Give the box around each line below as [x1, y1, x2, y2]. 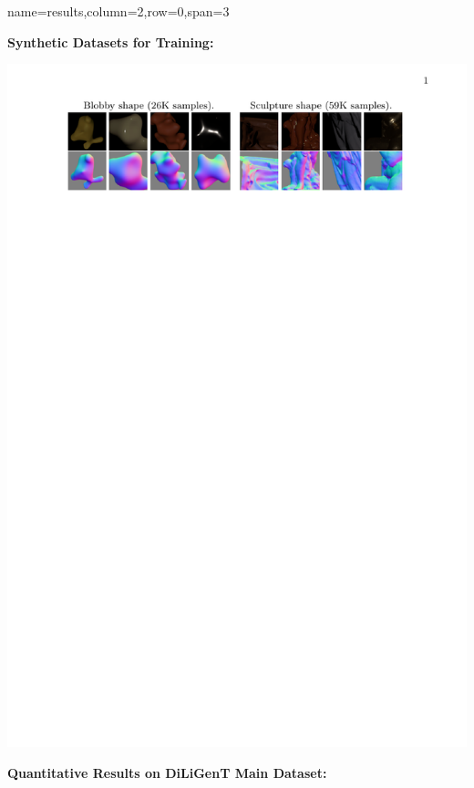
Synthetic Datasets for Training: [7, 32, 214, 51]
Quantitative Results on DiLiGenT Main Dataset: [7, 762, 327, 782]
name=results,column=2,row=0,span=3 [7, 2, 230, 20]
